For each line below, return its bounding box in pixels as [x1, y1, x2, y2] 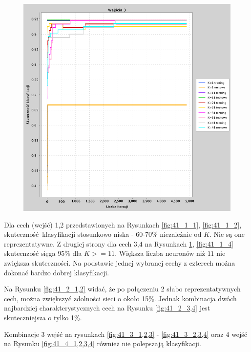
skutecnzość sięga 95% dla [4, 248, 82, 258]
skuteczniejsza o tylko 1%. [4, 312, 82, 322]
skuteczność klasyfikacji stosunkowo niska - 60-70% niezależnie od [4, 229, 202, 239]
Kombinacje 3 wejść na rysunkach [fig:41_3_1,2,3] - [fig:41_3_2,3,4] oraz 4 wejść [4, 329, 248, 339]
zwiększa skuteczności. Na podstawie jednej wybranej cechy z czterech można [4, 257, 235, 268]
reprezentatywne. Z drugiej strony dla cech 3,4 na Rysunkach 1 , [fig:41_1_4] [4, 238, 233, 248]
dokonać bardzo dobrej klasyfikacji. [4, 267, 109, 277]
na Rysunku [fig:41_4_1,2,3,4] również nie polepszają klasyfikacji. [4, 338, 201, 349]
